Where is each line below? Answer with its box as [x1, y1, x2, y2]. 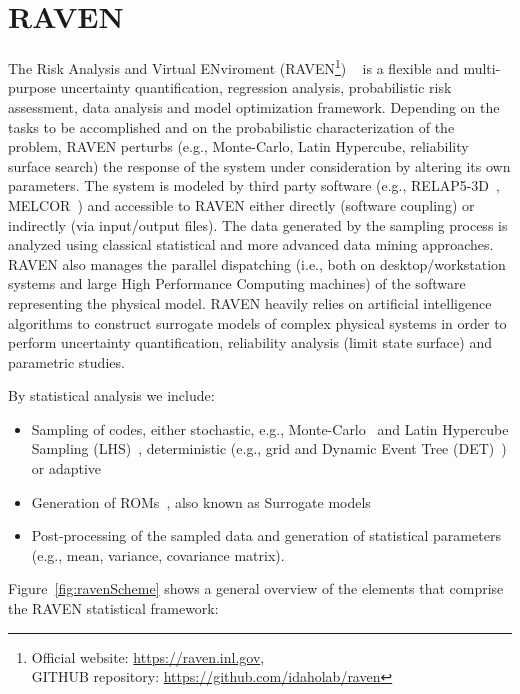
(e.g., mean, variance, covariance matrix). [31, 544, 285, 565]
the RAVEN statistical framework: [8, 598, 219, 619]
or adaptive [31, 458, 102, 479]
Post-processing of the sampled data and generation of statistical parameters [31, 525, 501, 546]
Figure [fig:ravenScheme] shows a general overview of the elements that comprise [8, 578, 504, 599]
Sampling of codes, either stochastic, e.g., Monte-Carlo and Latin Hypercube [31, 418, 509, 439]
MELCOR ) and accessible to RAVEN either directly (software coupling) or [8, 194, 475, 215]
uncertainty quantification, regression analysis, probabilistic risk [60, 77, 452, 98]
